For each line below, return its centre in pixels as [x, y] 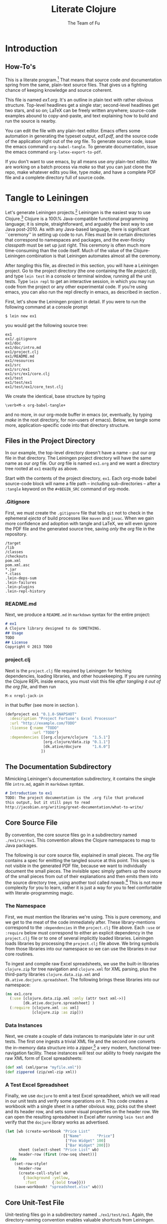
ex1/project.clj [22, 352]
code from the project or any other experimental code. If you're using [76, 287]
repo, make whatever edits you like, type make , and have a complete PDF [81, 172]
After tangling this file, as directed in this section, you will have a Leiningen [82, 265]
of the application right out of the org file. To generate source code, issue [81, 141]
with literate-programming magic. [39, 893]
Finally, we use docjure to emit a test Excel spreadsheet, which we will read [83, 1095]
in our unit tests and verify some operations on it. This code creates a [77, 1101]
